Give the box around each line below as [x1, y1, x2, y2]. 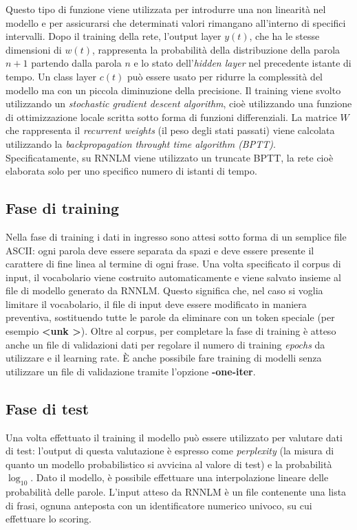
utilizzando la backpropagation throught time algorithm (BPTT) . [6, 136, 276, 151]
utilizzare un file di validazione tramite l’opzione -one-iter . [6, 364, 256, 378]
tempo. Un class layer [6, 69, 97, 83]
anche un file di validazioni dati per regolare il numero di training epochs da [6, 337, 325, 351]
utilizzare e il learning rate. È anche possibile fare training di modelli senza [6, 351, 322, 365]
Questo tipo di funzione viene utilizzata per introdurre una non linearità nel [6, 2, 326, 16]
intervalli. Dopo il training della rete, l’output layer [6, 29, 221, 43]
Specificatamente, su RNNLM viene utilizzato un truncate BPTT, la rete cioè [6, 150, 334, 164]
